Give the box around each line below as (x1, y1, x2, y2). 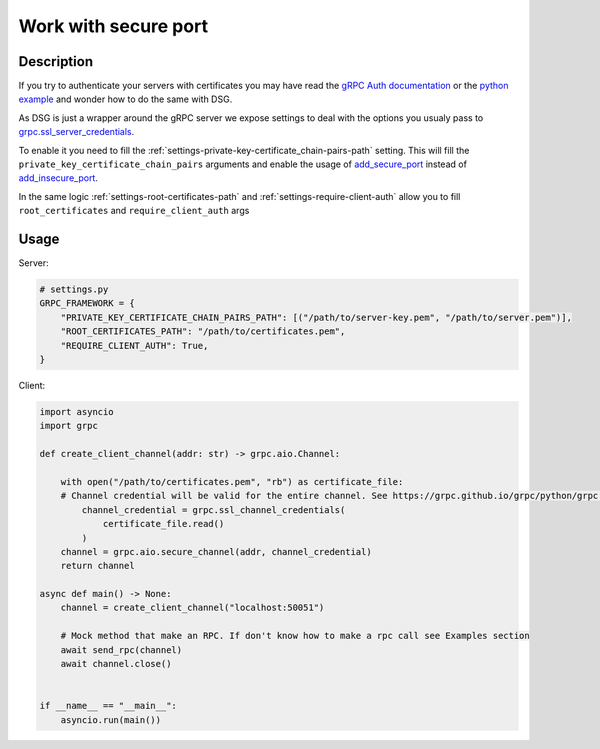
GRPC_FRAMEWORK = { (39, 298, 135, 309)
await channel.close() (60, 658, 172, 670)
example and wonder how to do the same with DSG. (18, 93, 233, 105)
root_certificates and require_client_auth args (18, 205, 250, 217)
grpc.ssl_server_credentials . (18, 126, 135, 138)
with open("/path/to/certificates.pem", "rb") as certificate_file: (60, 476, 404, 487)
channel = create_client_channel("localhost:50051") (60, 602, 325, 614)
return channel (60, 560, 135, 572)
